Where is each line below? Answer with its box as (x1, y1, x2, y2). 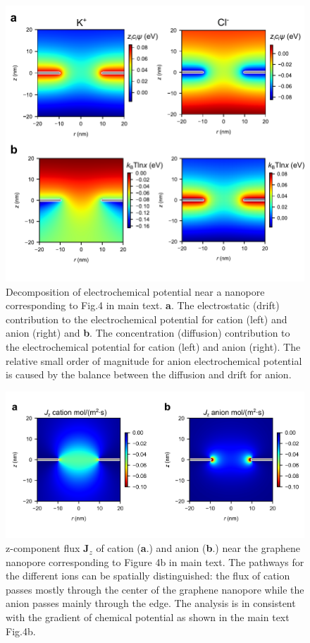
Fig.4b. (6, 623, 36, 638)
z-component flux (6, 541, 80, 555)
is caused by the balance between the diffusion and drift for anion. (6, 367, 292, 382)
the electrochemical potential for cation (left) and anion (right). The (6, 339, 301, 354)
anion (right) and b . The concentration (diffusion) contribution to (6, 325, 290, 340)
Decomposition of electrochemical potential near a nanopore (6, 284, 265, 299)
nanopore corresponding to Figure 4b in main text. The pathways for (6, 554, 304, 569)
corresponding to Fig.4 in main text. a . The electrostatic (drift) (6, 298, 280, 313)
